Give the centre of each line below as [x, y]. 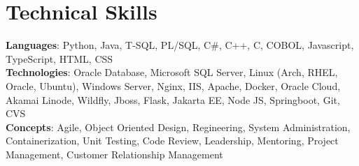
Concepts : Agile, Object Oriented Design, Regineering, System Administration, [178, 127]
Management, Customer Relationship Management [114, 154]
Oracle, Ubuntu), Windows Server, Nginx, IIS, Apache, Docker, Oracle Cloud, [173, 85]
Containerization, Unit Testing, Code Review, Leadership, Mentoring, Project [172, 141]
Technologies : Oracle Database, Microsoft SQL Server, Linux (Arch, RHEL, [172, 72]
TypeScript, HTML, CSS [59, 58]
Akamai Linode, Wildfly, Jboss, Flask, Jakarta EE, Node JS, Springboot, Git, [173, 99]
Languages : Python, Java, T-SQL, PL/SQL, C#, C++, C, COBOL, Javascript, [180, 45]
